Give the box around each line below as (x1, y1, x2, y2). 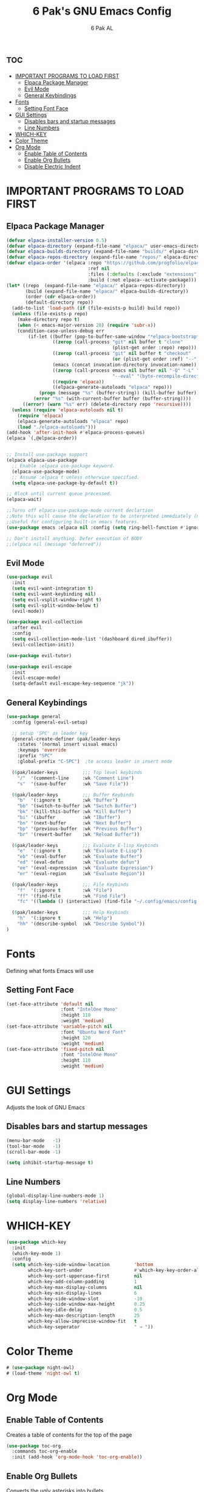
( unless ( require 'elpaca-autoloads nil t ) (12, 406, 123, 413)
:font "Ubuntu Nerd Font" (60, 1029, 126, 1035)
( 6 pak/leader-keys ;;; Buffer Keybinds (12, 792, 135, 798)
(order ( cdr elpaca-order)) (25, 294, 97, 300)
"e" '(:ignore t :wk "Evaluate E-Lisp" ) (17, 848, 143, 854)
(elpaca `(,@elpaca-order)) (6, 435, 78, 442)
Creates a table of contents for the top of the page (6, 1431, 132, 1438)
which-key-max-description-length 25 (28, 1312, 140, 1319)
